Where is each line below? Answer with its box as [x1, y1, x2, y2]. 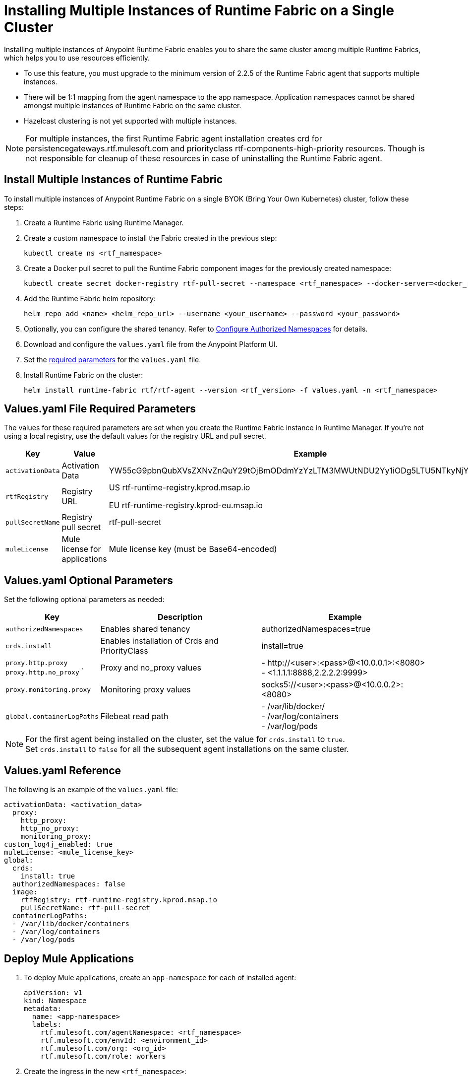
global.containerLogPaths [5, 712, 99, 720]
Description [157, 612, 203, 622]
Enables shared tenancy [100, 624, 190, 634]
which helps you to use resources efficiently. [4, 53, 150, 62]
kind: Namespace [24, 996, 87, 1005]
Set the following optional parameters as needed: [4, 595, 165, 604]
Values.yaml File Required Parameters [4, 403, 196, 415]
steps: [4, 202, 24, 211]
